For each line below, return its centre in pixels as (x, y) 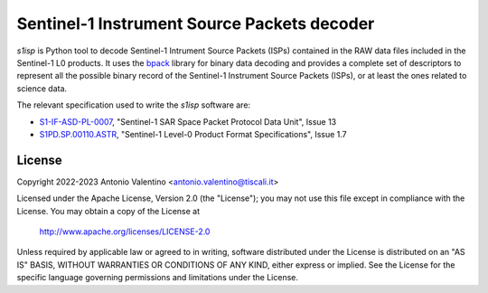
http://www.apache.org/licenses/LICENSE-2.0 (125, 232)
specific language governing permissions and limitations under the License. (157, 278)
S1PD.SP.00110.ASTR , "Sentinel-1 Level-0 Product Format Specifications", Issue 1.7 (193, 134)
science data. (42, 88)
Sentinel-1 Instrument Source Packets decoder (196, 24)
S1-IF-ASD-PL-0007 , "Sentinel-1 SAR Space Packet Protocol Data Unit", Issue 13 (188, 121)
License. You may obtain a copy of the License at (108, 211)
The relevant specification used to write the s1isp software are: (134, 105)
